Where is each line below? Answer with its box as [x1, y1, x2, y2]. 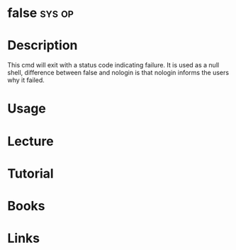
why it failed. [7, 76, 45, 84]
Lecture [7, 133, 55, 149]
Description [7, 38, 78, 54]
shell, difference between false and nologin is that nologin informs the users [7, 69, 229, 77]
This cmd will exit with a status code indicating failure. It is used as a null [7, 61, 220, 69]
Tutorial [7, 165, 55, 181]
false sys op [7, 5, 74, 21]
